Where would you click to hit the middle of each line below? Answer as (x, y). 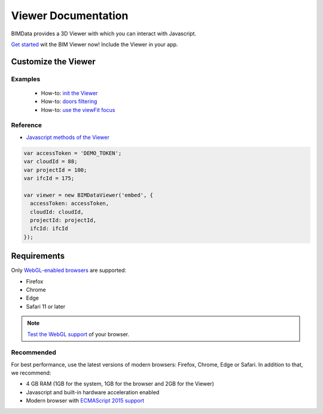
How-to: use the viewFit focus (78, 110)
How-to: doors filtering (69, 101)
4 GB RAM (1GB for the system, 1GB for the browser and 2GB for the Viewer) (120, 384)
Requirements (38, 256)
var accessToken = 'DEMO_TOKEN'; (73, 153)
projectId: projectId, (63, 220)
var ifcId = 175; (49, 178)
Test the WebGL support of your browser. (78, 334)
